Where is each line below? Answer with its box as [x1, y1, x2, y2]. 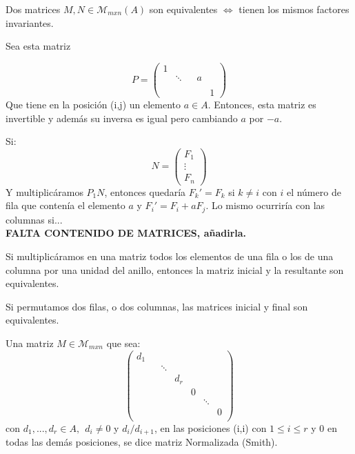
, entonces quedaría [104, 184, 186, 199]
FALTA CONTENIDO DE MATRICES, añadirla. [6, 226, 247, 240]
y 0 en [311, 420, 337, 435]
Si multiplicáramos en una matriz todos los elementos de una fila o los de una [6, 249, 334, 264]
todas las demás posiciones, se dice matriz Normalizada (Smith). [6, 435, 278, 449]
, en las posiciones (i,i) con [154, 420, 267, 435]
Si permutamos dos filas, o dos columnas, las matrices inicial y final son [6, 299, 308, 313]
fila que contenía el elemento [6, 198, 125, 213]
